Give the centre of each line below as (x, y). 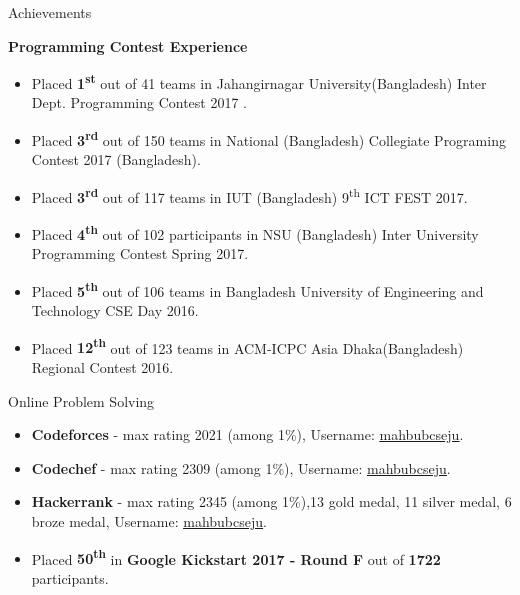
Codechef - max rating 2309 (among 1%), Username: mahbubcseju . (241, 467)
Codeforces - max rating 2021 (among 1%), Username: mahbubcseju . (247, 434)
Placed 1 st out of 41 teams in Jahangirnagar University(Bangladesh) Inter (259, 81)
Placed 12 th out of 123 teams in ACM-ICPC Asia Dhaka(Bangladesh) (247, 346)
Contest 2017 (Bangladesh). (116, 159)
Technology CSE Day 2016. (115, 310)
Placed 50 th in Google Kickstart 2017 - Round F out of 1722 (236, 557)
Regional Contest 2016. (102, 367)
